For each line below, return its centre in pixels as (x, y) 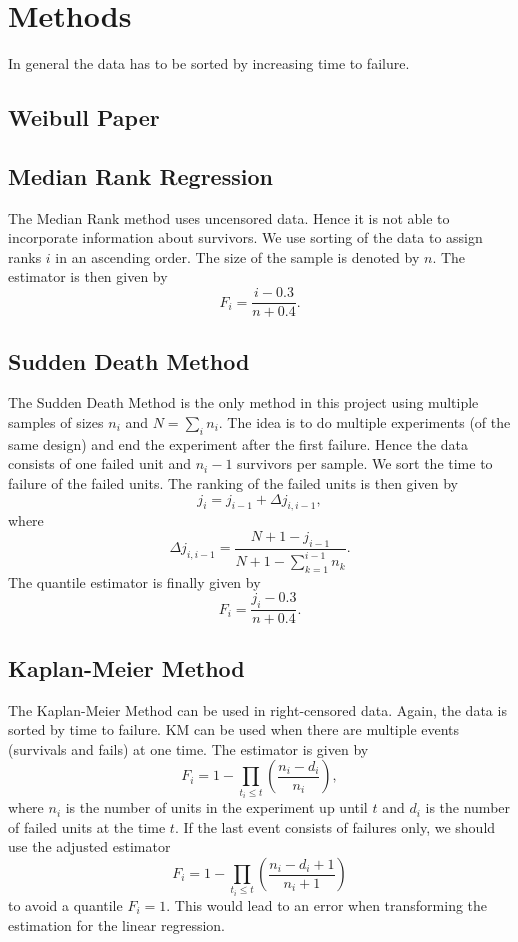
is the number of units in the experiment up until (216, 807)
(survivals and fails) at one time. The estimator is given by (188, 748)
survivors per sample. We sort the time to (365, 463)
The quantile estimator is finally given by (134, 581)
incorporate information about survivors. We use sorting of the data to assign (245, 237)
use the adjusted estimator (89, 846)
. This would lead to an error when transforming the (327, 905)
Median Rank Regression (140, 175)
